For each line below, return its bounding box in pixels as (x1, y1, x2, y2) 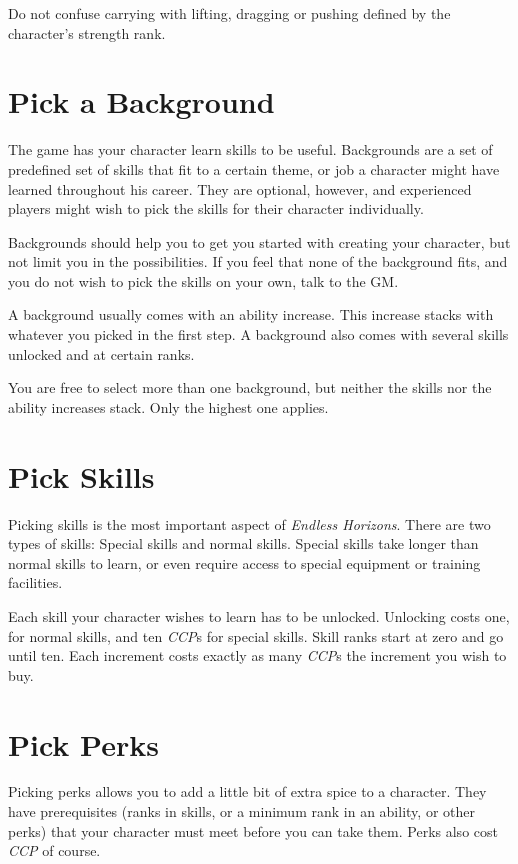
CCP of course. (8, 840, 101, 861)
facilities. (8, 572, 63, 593)
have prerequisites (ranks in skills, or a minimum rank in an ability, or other (8, 801, 475, 822)
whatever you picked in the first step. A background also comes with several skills (8, 324, 509, 345)
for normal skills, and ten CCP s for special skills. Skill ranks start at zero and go (8, 625, 504, 646)
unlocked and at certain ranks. (8, 343, 195, 364)
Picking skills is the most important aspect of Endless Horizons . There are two (8, 513, 491, 534)
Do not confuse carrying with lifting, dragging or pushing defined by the (8, 3, 451, 23)
